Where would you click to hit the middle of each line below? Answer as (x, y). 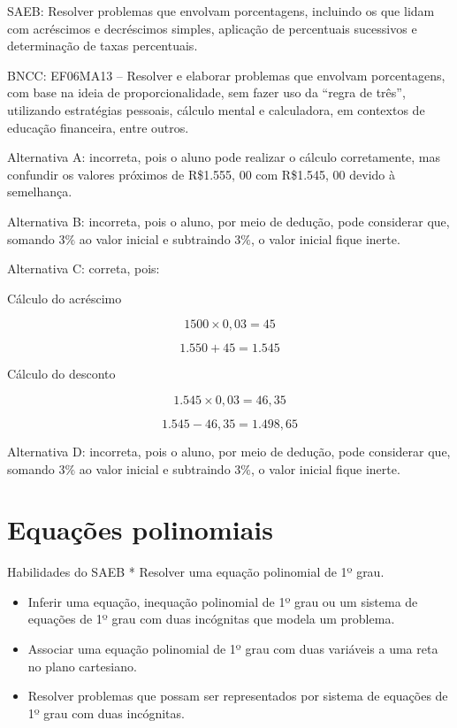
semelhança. (40, 192)
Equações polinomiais (141, 529)
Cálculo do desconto (61, 374)
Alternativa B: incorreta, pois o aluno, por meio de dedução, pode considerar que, (228, 221)
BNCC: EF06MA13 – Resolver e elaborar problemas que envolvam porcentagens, (226, 75)
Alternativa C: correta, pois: (84, 268)
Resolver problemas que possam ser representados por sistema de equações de (238, 696)
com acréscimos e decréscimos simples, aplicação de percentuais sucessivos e (212, 28)
